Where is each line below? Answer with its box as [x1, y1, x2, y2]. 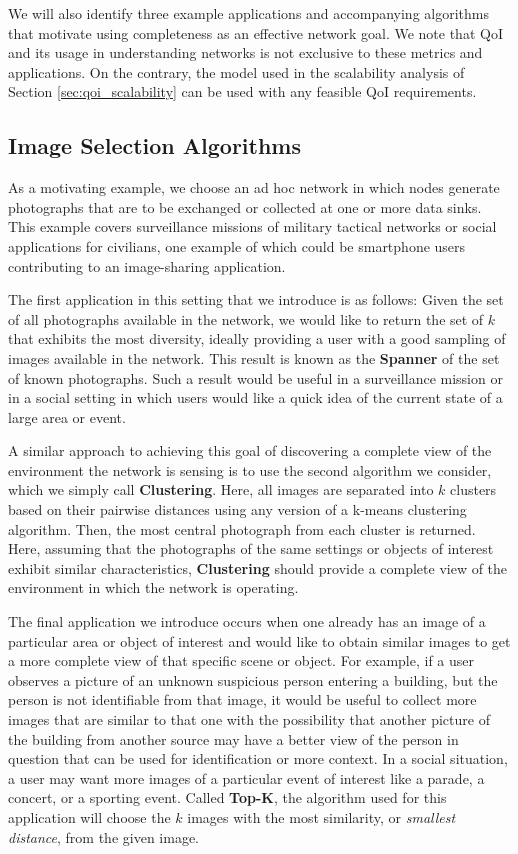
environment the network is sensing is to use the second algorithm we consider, [8, 459, 492, 480]
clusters [450, 479, 497, 500]
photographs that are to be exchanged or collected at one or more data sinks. [8, 196, 482, 217]
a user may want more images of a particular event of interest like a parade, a [8, 767, 485, 788]
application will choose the [8, 806, 171, 827]
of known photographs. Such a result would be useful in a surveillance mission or [8, 367, 503, 388]
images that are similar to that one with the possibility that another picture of [8, 709, 490, 730]
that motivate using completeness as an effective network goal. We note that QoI [8, 22, 503, 43]
